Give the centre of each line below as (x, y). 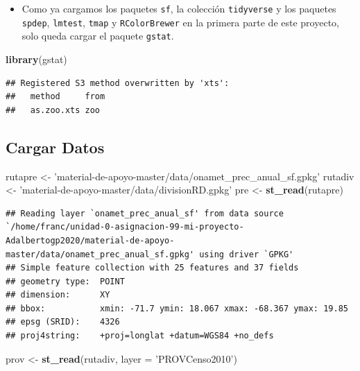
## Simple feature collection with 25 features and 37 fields (152, 268)
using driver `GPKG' (247, 254)
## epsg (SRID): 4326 (63, 322)
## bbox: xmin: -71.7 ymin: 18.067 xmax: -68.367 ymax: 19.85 (177, 308)
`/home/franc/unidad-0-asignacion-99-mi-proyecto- (125, 227)
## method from (55, 97)
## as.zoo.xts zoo (53, 110)
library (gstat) (36, 59)
